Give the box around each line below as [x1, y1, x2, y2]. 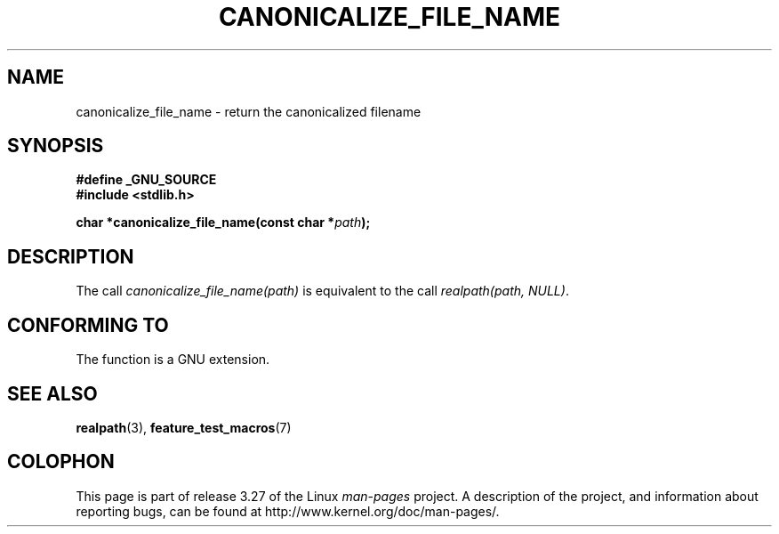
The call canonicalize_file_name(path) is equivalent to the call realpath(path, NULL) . [76, 283, 569, 299]
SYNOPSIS [7, 134, 104, 158]
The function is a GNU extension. [76, 352, 270, 368]
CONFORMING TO [7, 313, 169, 336]
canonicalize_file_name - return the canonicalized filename [76, 103, 422, 119]
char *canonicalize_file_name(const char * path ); [76, 214, 371, 231]
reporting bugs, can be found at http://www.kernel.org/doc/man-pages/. [76, 503, 500, 519]
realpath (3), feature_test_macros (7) [76, 419, 292, 435]
